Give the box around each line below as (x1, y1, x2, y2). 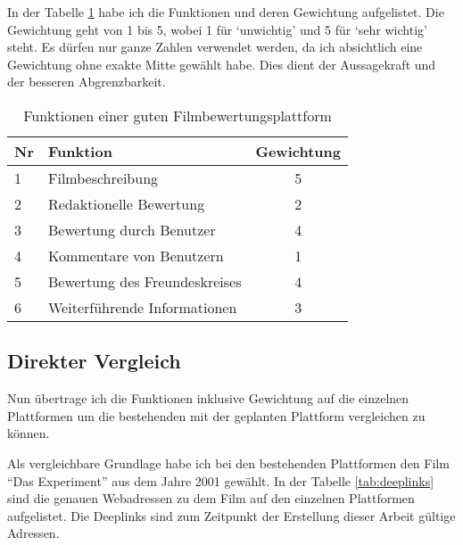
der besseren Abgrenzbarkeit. (7, 72, 166, 91)
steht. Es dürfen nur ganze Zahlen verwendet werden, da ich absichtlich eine (7, 37, 423, 56)
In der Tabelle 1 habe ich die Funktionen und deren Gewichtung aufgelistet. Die (7, 3, 444, 21)
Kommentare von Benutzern (47, 244, 224, 266)
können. (7, 424, 50, 442)
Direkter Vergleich (7, 347, 181, 375)
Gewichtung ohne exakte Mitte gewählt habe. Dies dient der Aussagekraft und (7, 54, 436, 73)
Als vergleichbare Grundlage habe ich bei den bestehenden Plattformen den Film (7, 453, 450, 472)
